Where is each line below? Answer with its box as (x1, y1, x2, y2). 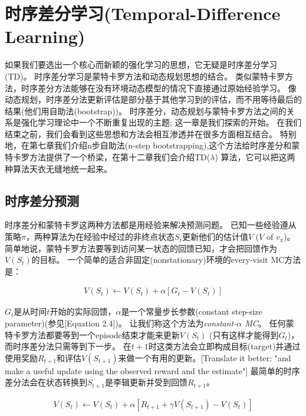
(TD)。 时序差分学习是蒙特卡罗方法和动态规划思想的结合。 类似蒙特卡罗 (5, 70, 285, 82)
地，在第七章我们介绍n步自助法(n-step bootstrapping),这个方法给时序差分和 (5, 139, 292, 151)
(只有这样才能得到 (209, 328, 279, 341)
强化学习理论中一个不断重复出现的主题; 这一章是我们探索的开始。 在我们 (21, 116, 302, 128)
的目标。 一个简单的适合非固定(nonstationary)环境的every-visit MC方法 (31, 253, 301, 266)
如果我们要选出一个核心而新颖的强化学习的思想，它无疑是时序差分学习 (5, 58, 277, 71)
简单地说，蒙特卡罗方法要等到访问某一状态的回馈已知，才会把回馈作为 (5, 242, 277, 254)
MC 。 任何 (245, 317, 286, 329)
